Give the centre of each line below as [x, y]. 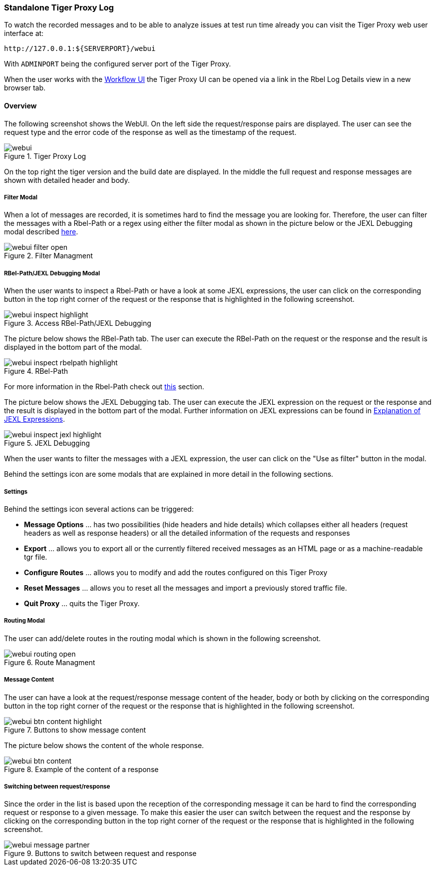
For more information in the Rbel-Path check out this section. [104, 387]
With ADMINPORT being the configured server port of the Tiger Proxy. [118, 64]
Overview [20, 105]
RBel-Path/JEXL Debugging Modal [52, 273]
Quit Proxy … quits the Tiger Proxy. [82, 603]
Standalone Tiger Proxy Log [59, 7]
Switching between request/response [57, 786]
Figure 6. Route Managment [50, 662]
